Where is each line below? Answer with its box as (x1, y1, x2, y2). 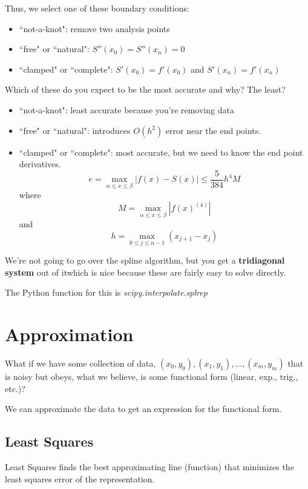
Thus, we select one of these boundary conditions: (5, 2, 189, 14)
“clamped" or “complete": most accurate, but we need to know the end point (19, 145, 303, 158)
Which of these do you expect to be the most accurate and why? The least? (5, 83, 286, 96)
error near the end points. (165, 124, 261, 136)
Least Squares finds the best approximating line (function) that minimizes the (5, 460, 294, 473)
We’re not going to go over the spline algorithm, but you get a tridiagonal (5, 254, 285, 267)
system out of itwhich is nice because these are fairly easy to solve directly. (5, 265, 286, 278)
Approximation (5, 322, 134, 347)
